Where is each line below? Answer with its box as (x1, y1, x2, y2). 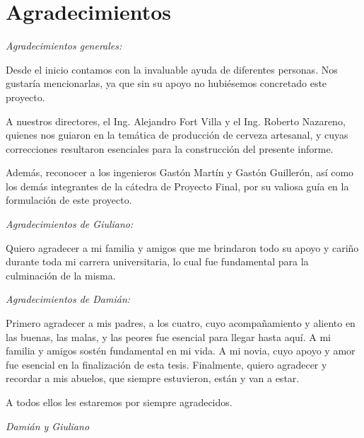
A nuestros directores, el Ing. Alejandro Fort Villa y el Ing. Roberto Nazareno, (6, 113, 346, 128)
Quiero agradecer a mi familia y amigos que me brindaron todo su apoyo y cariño (6, 240, 359, 255)
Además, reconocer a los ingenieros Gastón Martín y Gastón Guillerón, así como (6, 165, 354, 180)
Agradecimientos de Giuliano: (6, 217, 134, 231)
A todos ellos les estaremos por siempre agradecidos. (6, 395, 233, 409)
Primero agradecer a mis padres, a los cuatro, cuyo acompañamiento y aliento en (6, 316, 356, 330)
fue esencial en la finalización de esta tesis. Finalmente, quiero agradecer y (6, 357, 327, 371)
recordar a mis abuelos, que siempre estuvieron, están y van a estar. (6, 371, 300, 386)
